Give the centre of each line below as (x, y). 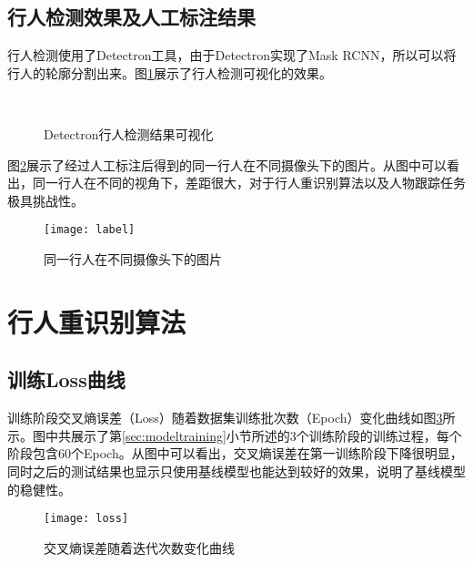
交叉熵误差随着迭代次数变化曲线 (139, 547)
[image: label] (90, 230)
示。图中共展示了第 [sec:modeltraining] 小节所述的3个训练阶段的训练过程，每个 (235, 435)
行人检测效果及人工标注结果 (131, 17)
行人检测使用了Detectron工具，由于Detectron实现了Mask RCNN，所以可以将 (232, 55)
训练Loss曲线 (66, 379)
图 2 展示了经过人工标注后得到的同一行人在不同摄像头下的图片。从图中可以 (227, 164)
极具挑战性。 (45, 200)
